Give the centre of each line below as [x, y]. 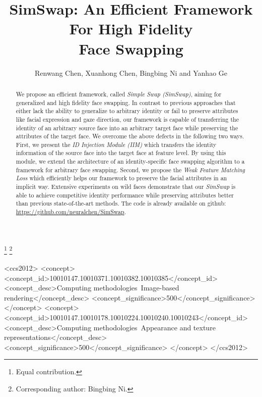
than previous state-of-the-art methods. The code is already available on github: [121, 203]
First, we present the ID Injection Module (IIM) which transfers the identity [116, 144]
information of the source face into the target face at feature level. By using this [121, 153]
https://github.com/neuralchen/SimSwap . [71, 212]
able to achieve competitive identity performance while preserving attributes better [125, 195]
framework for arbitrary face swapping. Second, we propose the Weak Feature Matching [130, 169]
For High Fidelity [131, 29]
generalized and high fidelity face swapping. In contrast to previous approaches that [126, 102]
